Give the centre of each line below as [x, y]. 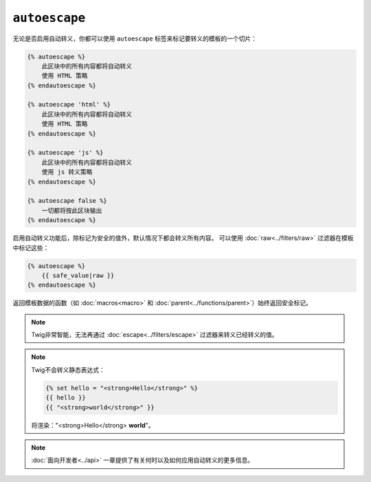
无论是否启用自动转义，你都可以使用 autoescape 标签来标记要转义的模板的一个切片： [135, 39]
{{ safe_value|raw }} [78, 275]
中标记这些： [31, 248]
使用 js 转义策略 [67, 172]
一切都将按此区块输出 [72, 210]
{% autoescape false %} [67, 201]
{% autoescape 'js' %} [65, 153]
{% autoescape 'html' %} [69, 105]
